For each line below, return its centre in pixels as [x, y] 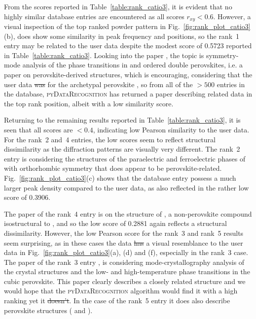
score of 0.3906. [27, 197]
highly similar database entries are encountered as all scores [94, 16]
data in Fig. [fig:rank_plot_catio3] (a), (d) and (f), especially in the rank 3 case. [126, 252]
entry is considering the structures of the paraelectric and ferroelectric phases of [125, 158]
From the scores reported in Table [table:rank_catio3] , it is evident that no [118, 6]
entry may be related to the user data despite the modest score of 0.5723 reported [128, 46]
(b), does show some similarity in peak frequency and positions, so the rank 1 [122, 36]
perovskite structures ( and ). [48, 310]
